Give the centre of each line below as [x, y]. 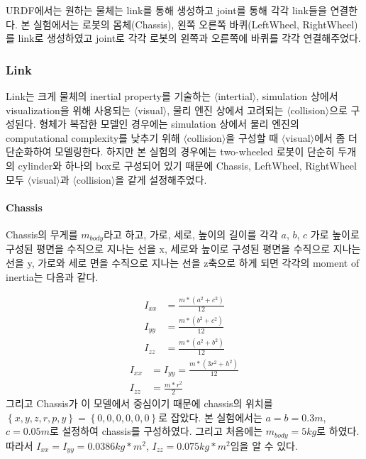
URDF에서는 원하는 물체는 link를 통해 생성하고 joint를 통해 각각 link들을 [166, 10]
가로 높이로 [335, 234]
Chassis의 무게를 [42, 234]
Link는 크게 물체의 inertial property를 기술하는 [109, 96]
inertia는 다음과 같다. [52, 276]
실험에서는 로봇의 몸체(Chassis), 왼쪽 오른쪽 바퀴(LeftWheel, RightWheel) [195, 24]
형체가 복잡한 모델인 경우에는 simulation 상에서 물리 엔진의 [169, 124]
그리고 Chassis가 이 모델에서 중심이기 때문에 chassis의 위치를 [139, 403]
